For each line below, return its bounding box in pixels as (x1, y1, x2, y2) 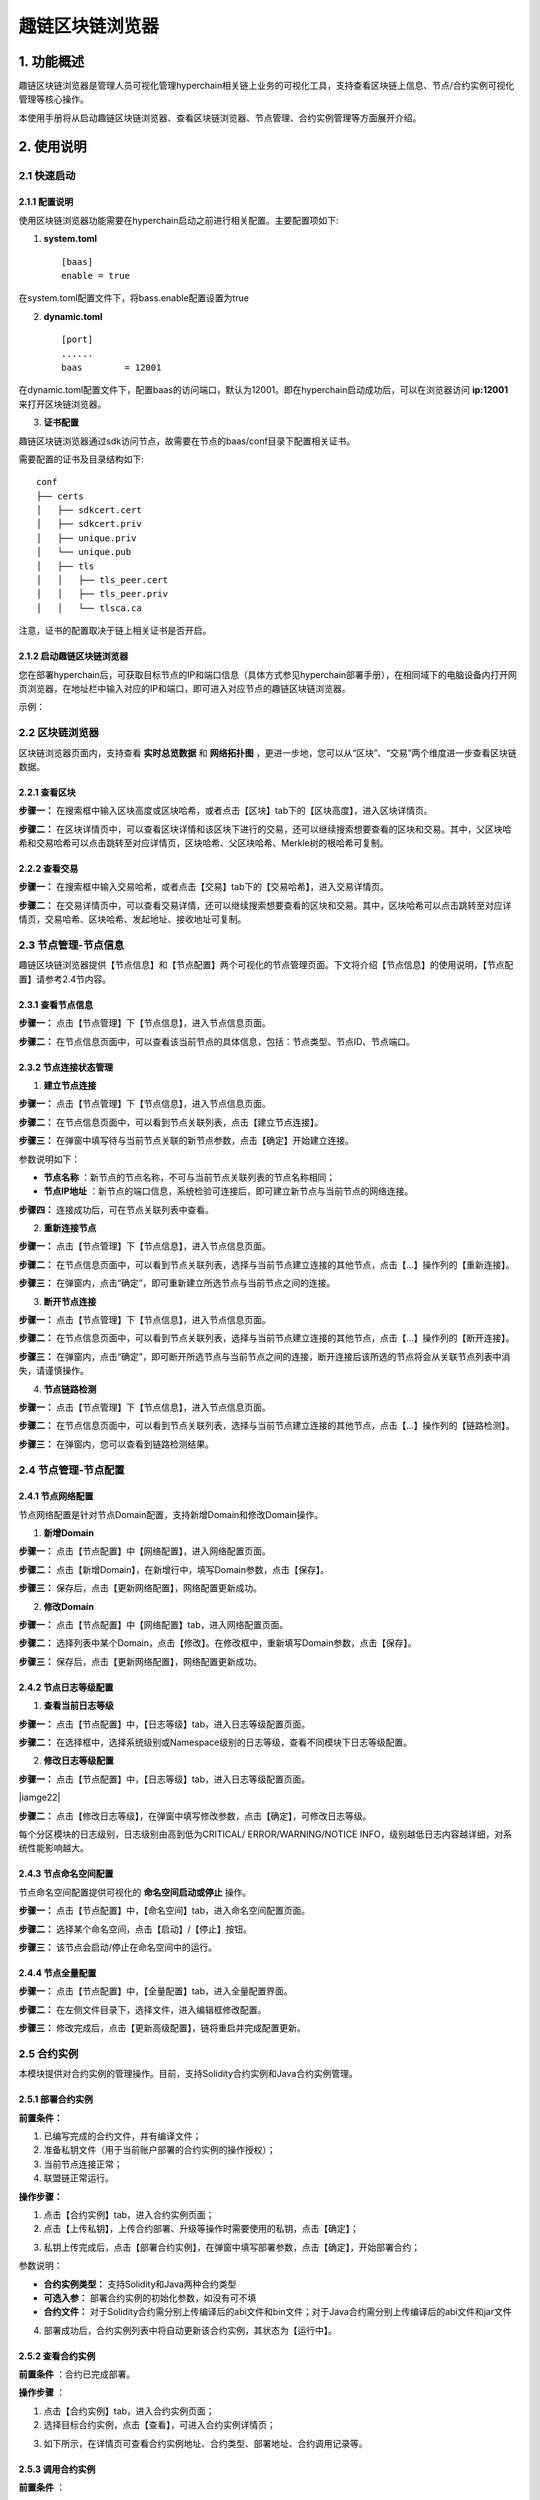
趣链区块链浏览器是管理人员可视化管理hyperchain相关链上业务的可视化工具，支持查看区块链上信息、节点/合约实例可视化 (18, 80, 515, 92)
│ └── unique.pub (36, 546, 132, 558)
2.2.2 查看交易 (18, 863, 79, 875)
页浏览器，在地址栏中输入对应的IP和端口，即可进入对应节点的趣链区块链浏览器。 (18, 682, 351, 694)
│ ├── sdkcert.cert (36, 505, 142, 516)
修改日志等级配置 (43, 1755, 114, 1767)
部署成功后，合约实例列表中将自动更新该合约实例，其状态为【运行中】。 (43, 2324, 337, 2336)
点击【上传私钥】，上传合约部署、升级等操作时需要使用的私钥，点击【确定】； (43, 2223, 359, 2235)
